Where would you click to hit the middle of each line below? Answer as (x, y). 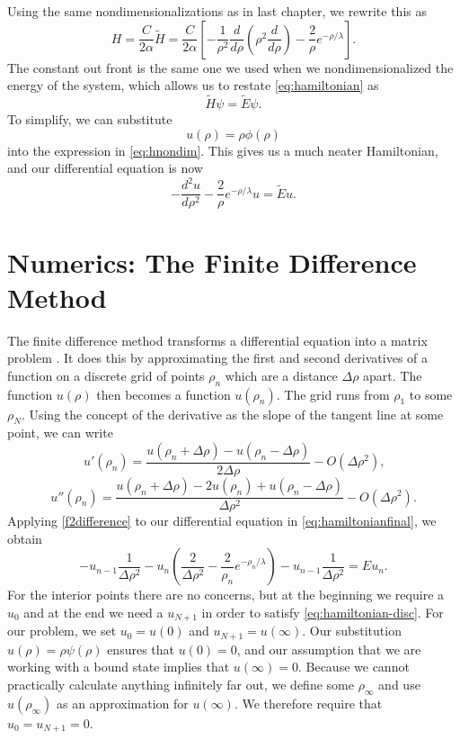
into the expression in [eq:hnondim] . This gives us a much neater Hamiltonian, (223, 150)
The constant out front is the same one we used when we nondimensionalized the (230, 67)
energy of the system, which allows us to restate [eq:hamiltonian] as (193, 85)
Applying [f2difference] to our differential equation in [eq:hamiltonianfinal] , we (222, 521)
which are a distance (281, 375)
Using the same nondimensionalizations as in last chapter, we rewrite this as (217, 11)
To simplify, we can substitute (90, 119)
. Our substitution (352, 631)
